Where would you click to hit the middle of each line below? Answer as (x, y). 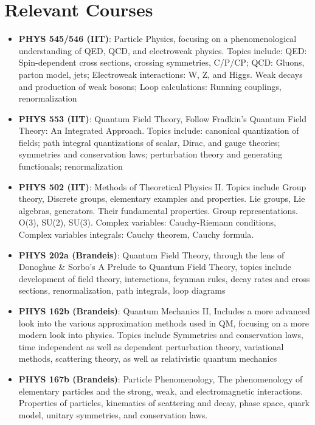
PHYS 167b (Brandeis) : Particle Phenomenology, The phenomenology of (161, 378)
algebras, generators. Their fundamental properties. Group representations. (158, 210)
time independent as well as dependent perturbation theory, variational (151, 346)
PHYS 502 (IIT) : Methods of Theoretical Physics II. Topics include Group (162, 186)
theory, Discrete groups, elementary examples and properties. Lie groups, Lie (162, 199)
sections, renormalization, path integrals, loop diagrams (122, 290)
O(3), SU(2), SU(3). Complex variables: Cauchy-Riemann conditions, (147, 222)
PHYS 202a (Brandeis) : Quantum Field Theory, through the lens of (151, 254)
